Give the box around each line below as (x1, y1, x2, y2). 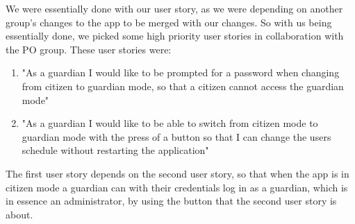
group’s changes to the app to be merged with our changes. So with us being (6, 15, 332, 29)
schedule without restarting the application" (22, 143, 209, 157)
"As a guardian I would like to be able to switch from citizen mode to (22, 116, 318, 130)
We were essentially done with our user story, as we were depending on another (6, 1, 343, 15)
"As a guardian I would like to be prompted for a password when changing (22, 65, 340, 80)
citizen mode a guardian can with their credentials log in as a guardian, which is (6, 180, 348, 194)
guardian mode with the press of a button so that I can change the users (22, 129, 331, 144)
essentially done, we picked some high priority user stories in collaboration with (6, 28, 344, 43)
